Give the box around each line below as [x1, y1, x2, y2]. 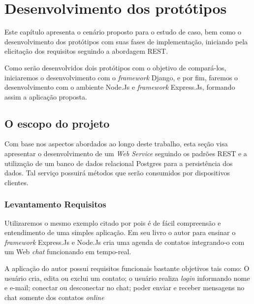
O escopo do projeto [4, 115, 110, 131]
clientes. [4, 177, 29, 187]
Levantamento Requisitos [4, 198, 106, 210]
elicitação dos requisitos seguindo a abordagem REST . [4, 46, 168, 56]
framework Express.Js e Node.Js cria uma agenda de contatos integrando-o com [4, 236, 245, 247]
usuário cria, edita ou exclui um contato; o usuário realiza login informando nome [4, 272, 250, 283]
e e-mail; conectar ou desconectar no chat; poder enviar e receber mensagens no [4, 282, 245, 293]
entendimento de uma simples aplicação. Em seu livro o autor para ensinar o [4, 227, 236, 237]
